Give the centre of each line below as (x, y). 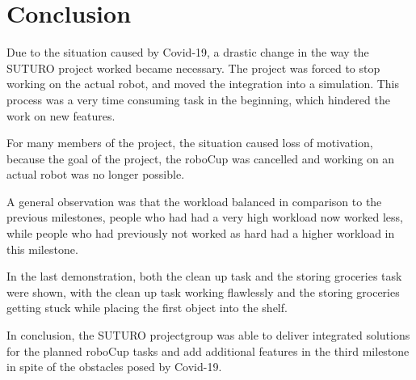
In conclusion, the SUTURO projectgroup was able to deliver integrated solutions (208, 335)
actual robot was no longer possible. (96, 174)
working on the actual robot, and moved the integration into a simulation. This (203, 84)
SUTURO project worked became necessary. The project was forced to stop (193, 68)
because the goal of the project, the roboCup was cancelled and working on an (201, 158)
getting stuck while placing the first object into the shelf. (147, 308)
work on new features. (61, 115)
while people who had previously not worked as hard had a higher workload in (201, 233)
